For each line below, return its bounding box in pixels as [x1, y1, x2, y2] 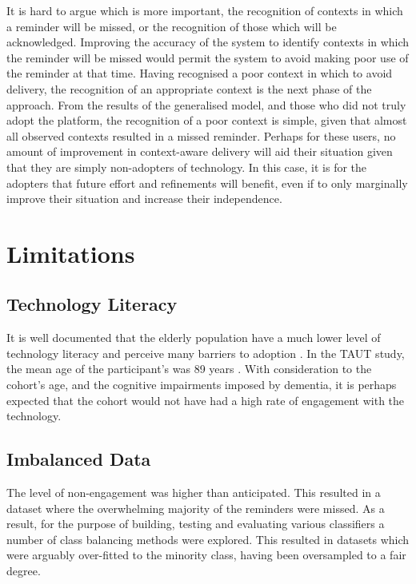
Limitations [6, 236, 135, 269]
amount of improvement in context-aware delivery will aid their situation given [6, 143, 393, 160]
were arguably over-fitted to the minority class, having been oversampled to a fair [6, 546, 406, 563]
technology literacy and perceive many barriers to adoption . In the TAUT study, [6, 344, 405, 361]
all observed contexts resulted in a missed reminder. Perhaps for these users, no [6, 127, 396, 144]
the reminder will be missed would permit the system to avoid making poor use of [6, 49, 409, 66]
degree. [6, 562, 41, 579]
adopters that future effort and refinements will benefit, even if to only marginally [6, 174, 408, 191]
